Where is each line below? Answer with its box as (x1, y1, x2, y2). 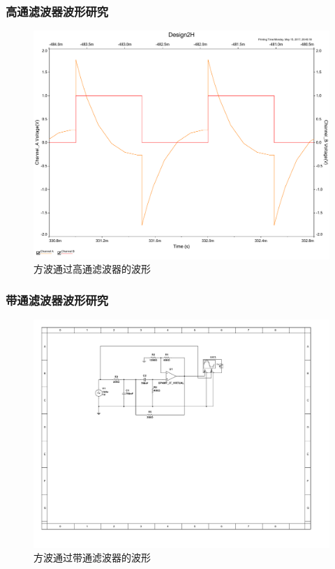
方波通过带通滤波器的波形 (33, 550, 151, 565)
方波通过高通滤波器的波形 (33, 261, 151, 276)
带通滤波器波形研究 (6, 291, 109, 308)
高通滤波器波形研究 (6, 2, 109, 20)
